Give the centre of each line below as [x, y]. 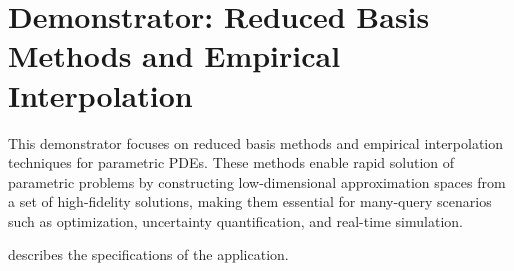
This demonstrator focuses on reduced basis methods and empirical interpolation [256, 142]
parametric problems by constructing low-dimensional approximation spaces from [257, 181]
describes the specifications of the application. [148, 254]
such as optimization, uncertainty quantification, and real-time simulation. [235, 220]
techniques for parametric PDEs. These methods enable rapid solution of [231, 162]
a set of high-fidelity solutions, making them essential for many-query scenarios [250, 201]
